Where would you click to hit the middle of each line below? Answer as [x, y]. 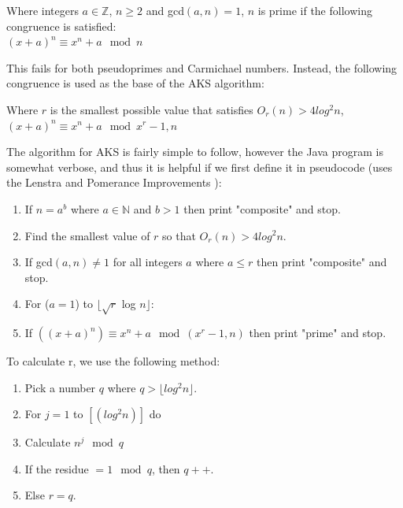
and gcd [165, 10]
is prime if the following [315, 10]
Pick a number [60, 387]
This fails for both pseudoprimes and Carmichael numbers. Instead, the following [202, 67]
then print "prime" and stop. [318, 333]
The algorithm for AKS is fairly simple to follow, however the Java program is [195, 152]
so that [179, 235]
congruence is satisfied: [61, 26]
